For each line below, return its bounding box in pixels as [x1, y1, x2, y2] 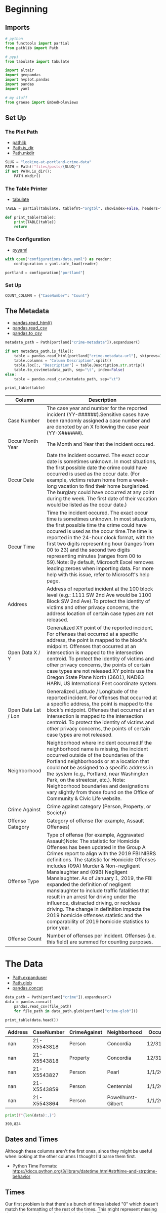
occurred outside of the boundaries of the [46, 752, 144, 759]
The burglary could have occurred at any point [46, 489, 155, 496]
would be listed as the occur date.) [46, 501, 127, 508]
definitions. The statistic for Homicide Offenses [46, 856, 156, 863]
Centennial [107, 1082, 132, 1089]
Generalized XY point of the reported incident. [46, 624, 154, 631]
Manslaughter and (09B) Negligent [46, 869, 127, 876]
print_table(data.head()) [5, 1018, 58, 1023]
